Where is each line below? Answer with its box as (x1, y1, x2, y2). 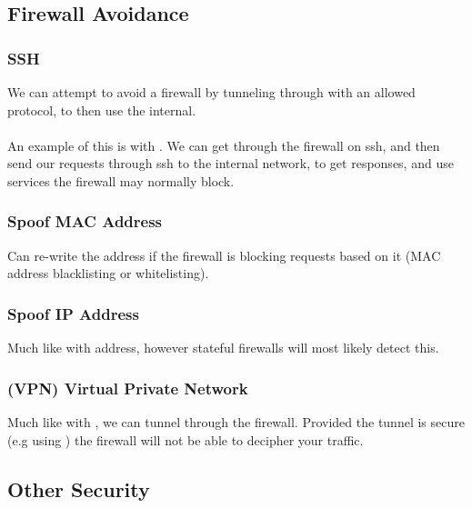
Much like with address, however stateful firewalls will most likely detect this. (7, 338, 439, 357)
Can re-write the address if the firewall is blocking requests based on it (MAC (7, 245, 441, 264)
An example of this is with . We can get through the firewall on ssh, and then (7, 135, 440, 154)
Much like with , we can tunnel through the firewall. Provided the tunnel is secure (7, 413, 465, 431)
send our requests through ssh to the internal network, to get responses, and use (7, 154, 454, 173)
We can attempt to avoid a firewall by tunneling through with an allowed (7, 83, 416, 101)
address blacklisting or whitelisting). (7, 264, 209, 283)
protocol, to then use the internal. (7, 100, 196, 119)
